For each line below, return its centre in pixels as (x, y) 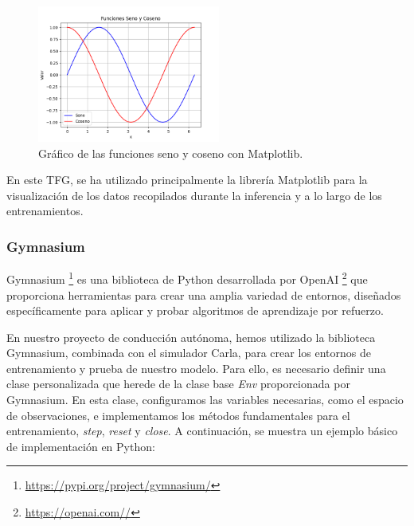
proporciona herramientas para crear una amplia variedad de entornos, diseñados (204, 294)
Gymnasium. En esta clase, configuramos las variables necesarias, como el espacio (205, 400)
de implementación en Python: (81, 446)
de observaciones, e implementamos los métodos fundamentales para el (178, 415)
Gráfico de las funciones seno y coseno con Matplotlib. (171, 153)
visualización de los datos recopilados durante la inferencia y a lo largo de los (194, 195)
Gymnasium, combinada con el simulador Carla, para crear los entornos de (189, 353)
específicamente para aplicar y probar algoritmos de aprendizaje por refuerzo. (195, 310)
